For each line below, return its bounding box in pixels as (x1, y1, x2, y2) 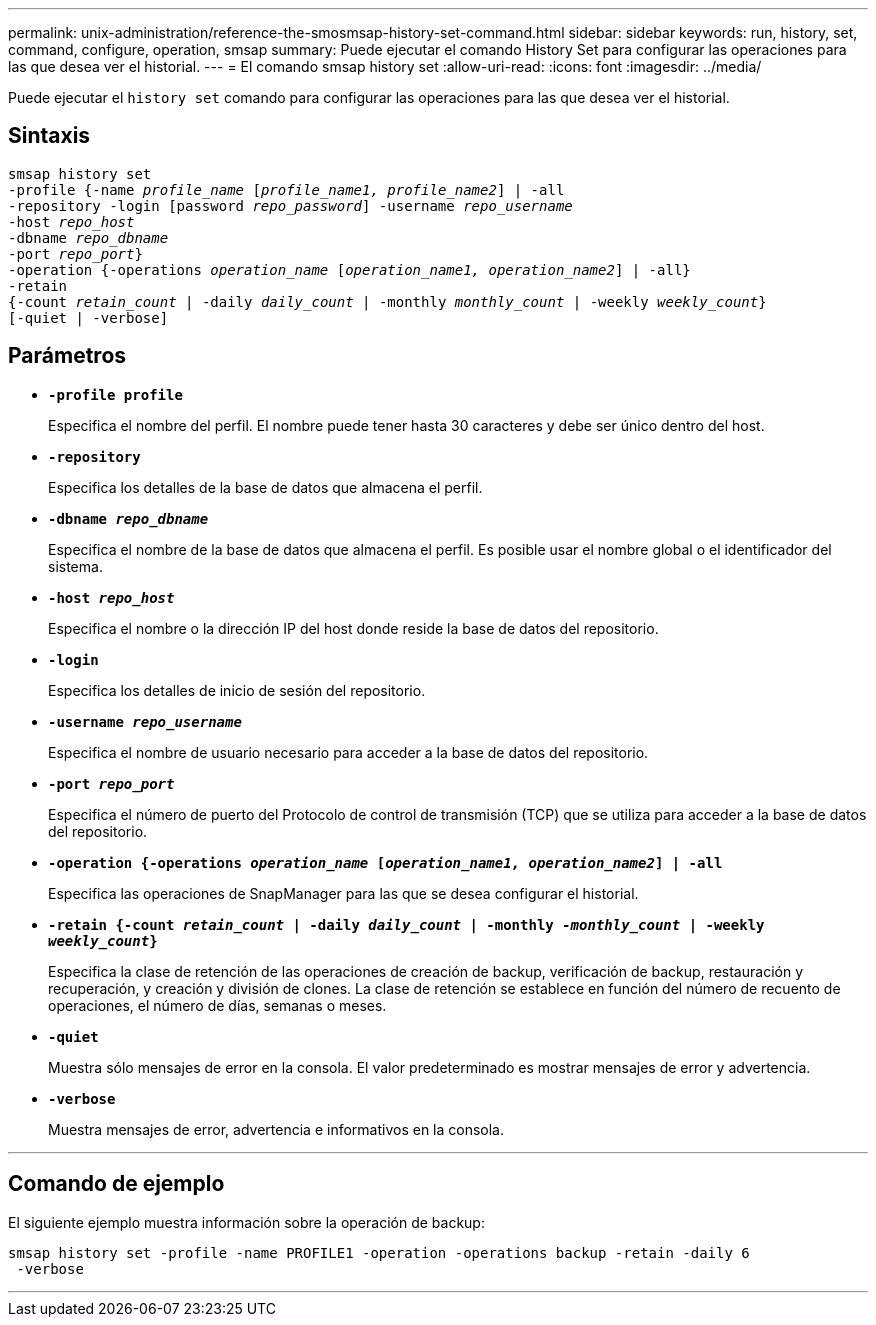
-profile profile (48, 386, 183, 403)
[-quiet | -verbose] (8, 309, 169, 326)
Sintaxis (8, 123, 91, 149)
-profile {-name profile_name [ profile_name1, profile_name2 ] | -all (8, 181, 565, 198)
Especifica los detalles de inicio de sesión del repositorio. (48, 681, 426, 699)
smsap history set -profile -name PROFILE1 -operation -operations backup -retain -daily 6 (8, 1244, 750, 1261)
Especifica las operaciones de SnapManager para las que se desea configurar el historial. (48, 884, 639, 902)
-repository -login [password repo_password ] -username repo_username (8, 197, 573, 214)
